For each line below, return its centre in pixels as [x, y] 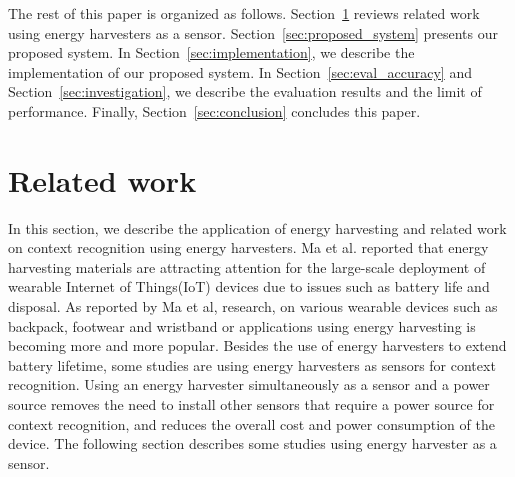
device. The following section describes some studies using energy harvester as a [252, 443]
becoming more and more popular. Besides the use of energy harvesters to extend [257, 345]
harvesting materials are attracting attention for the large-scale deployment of [247, 266]
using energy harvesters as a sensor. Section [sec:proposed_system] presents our [253, 32]
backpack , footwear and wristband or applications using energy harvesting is [242, 325]
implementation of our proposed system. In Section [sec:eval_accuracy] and [240, 71]
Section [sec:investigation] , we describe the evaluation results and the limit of [245, 91]
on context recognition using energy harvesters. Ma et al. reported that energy [248, 247]
